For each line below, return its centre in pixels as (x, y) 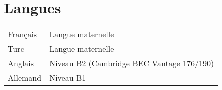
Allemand (25, 78)
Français (23, 34)
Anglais (21, 63)
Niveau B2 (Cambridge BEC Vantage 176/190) (132, 63)
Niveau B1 (68, 78)
